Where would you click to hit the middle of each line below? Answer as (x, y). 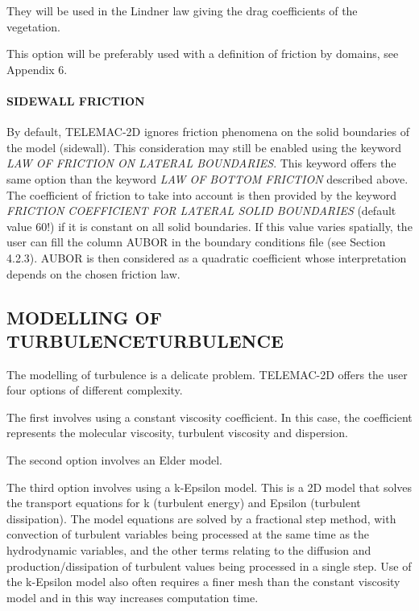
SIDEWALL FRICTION (76, 100)
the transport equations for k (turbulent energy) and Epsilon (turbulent (184, 503)
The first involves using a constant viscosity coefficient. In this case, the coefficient (209, 417)
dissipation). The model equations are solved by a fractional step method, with (201, 518)
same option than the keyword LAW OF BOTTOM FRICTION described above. (207, 178)
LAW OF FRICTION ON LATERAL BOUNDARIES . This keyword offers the (201, 163)
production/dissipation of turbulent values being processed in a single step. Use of (209, 566)
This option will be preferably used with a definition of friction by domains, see (203, 54)
